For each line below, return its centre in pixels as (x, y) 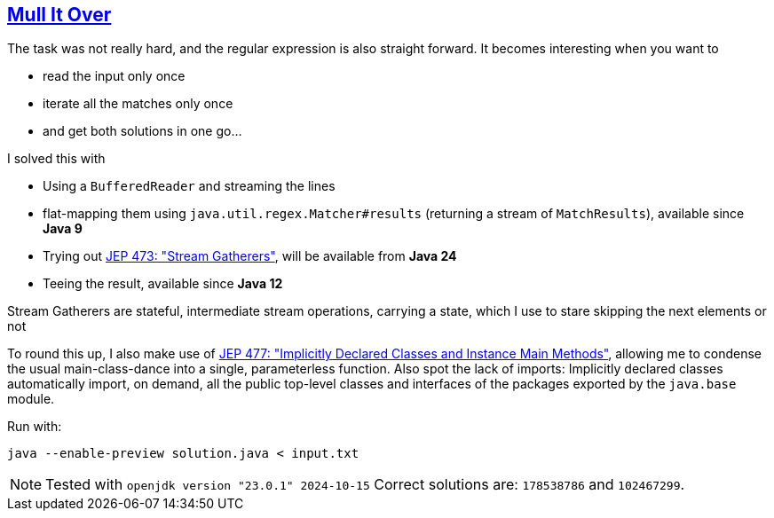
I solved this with (56, 159)
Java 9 (63, 229)
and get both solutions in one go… (142, 131)
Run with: (35, 427)
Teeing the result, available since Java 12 (163, 284)
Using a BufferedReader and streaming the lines (189, 186)
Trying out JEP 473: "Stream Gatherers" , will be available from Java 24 (250, 256)
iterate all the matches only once (138, 104)
